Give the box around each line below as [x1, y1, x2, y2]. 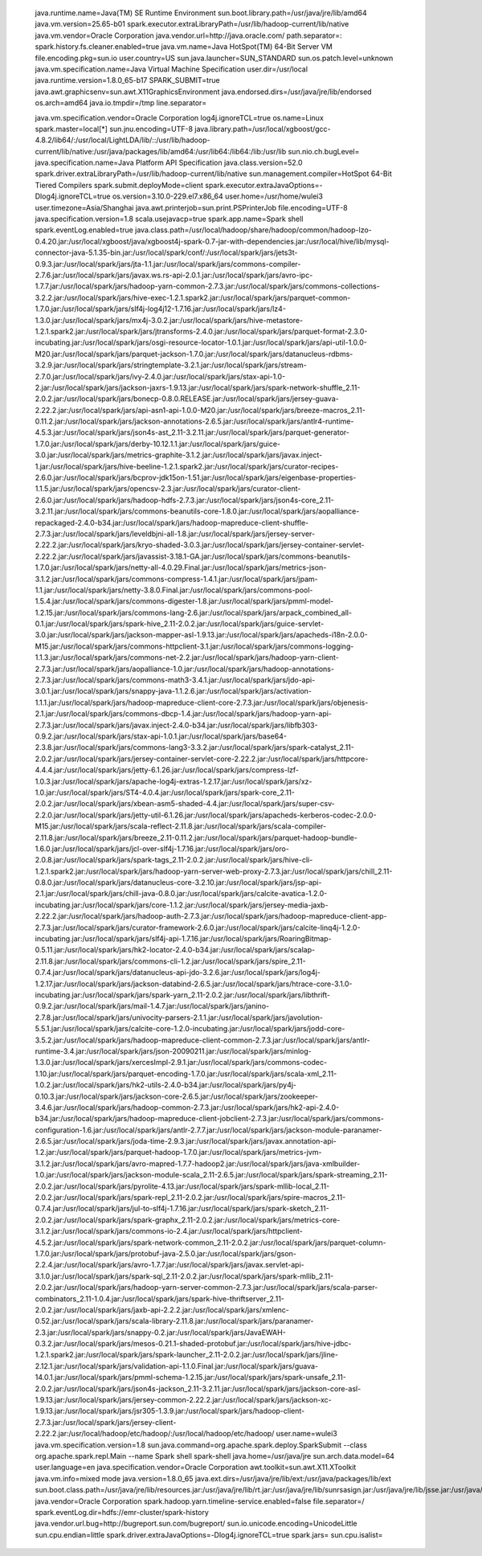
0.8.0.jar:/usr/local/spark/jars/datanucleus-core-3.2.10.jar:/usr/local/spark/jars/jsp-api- [35, 878, 322, 887]
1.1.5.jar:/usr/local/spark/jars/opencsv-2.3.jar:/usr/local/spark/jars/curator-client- [35, 484, 301, 493]
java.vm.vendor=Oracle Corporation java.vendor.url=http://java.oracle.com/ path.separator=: [35, 31, 342, 40]
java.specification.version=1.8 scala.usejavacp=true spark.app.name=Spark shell [35, 214, 304, 224]
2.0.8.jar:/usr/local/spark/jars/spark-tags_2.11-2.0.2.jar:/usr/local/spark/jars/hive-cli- [35, 855, 313, 865]
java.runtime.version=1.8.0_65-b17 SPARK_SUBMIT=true [35, 76, 220, 85]
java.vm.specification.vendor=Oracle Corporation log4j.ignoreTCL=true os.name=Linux [35, 113, 325, 122]
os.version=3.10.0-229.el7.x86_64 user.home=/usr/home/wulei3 [112, 191, 323, 201]
